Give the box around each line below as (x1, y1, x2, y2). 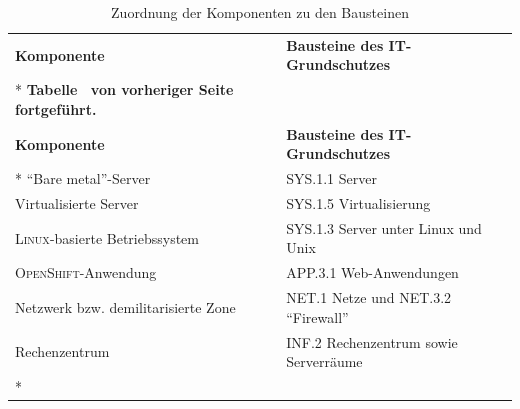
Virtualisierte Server (15, 193, 139, 213)
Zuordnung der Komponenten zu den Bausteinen (111, 2, 409, 22)
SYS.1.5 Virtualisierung (286, 193, 431, 213)
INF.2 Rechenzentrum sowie (286, 331, 458, 352)
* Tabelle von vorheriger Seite (15, 79, 234, 100)
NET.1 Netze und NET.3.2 (286, 287, 452, 308)
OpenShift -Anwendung (15, 262, 157, 283)
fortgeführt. (15, 98, 97, 119)
